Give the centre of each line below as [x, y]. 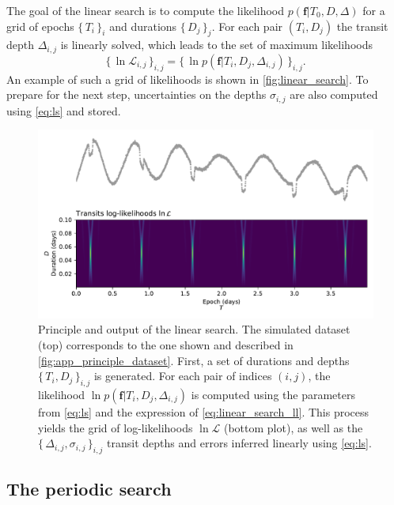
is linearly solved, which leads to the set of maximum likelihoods [216, 45]
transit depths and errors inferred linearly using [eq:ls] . [239, 443]
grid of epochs [40, 26]
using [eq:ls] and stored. [64, 110]
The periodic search [89, 489]
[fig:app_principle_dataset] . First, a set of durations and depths [194, 360]
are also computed [334, 94]
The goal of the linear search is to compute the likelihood [145, 10]
